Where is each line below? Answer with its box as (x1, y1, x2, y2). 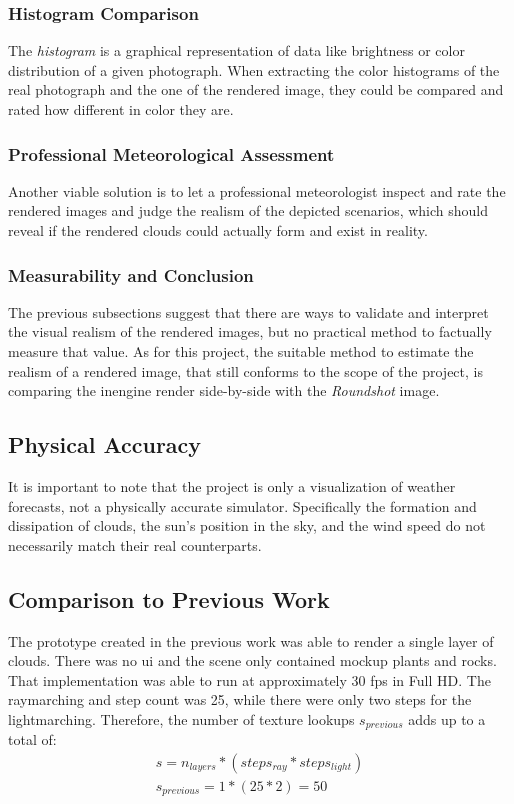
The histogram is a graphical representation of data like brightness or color (8, 40, 465, 61)
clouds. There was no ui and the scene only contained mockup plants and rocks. (8, 650, 497, 671)
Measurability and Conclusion (8, 262, 254, 287)
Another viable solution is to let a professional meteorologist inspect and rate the (8, 180, 506, 201)
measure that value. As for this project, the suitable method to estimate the (8, 341, 474, 361)
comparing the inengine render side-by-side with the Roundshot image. (8, 380, 440, 401)
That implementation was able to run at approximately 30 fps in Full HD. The (8, 669, 491, 690)
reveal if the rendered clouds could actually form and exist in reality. (8, 220, 428, 240)
